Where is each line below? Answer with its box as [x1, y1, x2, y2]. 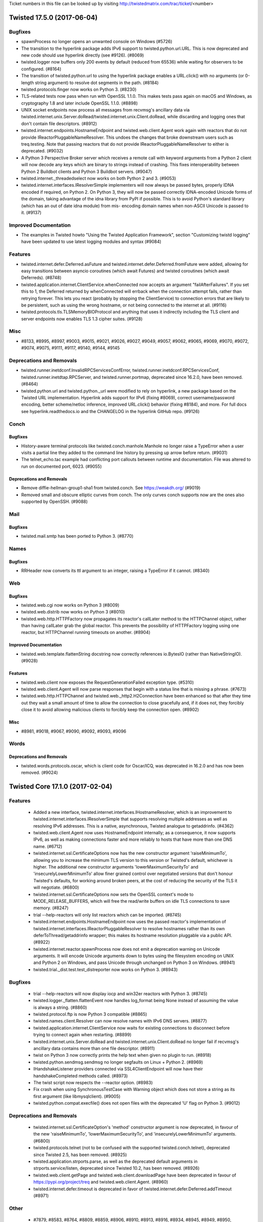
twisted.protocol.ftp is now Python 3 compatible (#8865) [33, 1011, 147, 1017]
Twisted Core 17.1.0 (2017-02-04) [9, 782, 113, 790]
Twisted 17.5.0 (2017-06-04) [9, 13, 98, 22]
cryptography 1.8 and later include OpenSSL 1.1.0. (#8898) [21, 100, 138, 106]
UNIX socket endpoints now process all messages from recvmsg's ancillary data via [21, 107, 190, 113]
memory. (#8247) [33, 905, 69, 911]
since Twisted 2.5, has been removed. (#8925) [33, 1152, 127, 1157]
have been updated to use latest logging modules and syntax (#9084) [21, 239, 162, 244]
